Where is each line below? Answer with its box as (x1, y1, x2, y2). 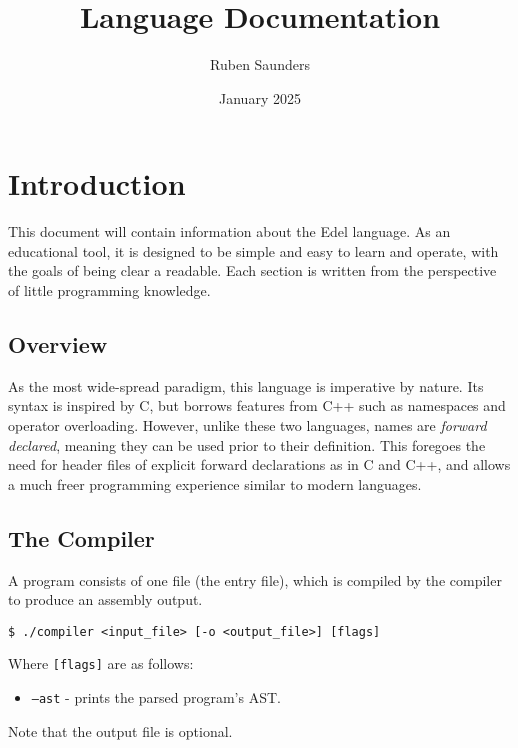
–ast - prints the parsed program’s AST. (31, 687, 281, 708)
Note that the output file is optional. (8, 720, 233, 741)
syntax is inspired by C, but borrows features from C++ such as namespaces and (8, 395, 506, 416)
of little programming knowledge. (8, 280, 211, 301)
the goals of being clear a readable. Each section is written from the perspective (8, 260, 497, 281)
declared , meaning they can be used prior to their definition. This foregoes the (8, 434, 486, 455)
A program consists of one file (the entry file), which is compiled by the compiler (8, 569, 502, 590)
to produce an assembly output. (8, 589, 203, 610)
